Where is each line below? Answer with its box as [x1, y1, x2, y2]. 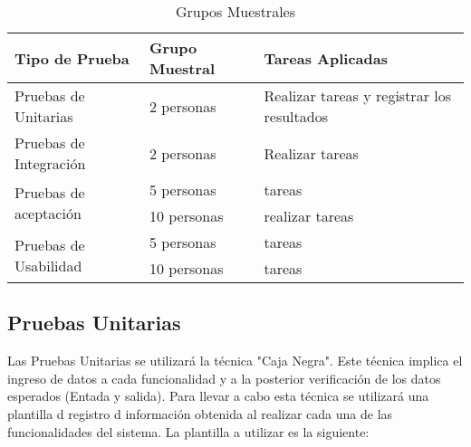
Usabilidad [14, 255, 82, 276]
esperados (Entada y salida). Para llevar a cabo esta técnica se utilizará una [7, 386, 429, 405]
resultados [264, 106, 328, 127]
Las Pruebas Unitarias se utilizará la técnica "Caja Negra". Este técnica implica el [7, 351, 463, 370]
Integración [14, 153, 86, 174]
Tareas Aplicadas [264, 47, 388, 69]
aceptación [14, 203, 82, 223]
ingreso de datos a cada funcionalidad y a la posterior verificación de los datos [7, 368, 441, 387]
